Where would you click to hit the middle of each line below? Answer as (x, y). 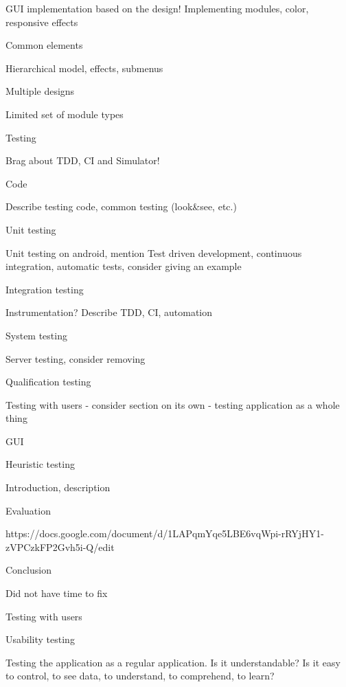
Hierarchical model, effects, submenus (84, 68)
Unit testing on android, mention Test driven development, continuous (154, 252)
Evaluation (28, 510)
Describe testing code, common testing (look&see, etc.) (121, 206)
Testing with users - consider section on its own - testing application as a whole (173, 404)
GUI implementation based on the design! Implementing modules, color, (157, 8)
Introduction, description (58, 487)
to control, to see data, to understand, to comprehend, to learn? (140, 676)
